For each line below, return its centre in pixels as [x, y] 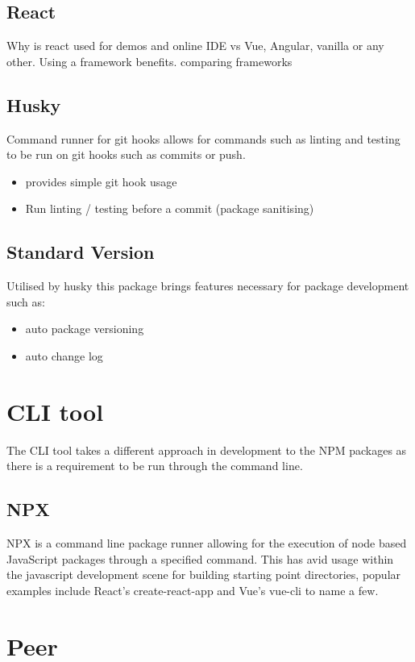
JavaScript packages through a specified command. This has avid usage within [200, 558]
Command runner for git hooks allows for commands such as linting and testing [203, 138]
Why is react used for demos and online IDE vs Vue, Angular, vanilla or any [195, 46]
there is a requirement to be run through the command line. [155, 466]
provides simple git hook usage [101, 181]
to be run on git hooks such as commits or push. [126, 154]
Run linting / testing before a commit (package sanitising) [170, 208]
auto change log [64, 355]
